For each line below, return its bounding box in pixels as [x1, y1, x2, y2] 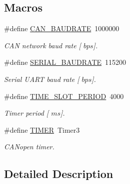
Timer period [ [4, 108, 49, 118]
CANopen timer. [4, 141, 54, 152]
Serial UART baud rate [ [4, 73, 79, 84]
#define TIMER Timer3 [4, 124, 80, 135]
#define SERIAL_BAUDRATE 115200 [4, 57, 126, 67]
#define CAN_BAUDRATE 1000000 [4, 23, 119, 34]
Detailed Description [4, 166, 113, 181]
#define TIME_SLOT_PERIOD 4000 [4, 90, 124, 101]
